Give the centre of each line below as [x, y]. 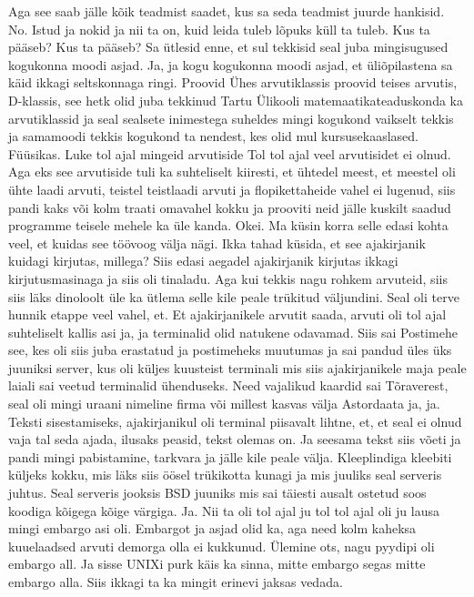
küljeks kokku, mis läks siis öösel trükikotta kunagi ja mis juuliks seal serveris [225, 475]
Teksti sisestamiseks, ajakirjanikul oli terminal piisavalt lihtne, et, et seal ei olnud [235, 421]
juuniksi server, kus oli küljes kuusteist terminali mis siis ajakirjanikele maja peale [237, 367]
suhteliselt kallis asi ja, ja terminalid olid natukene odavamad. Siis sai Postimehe [233, 332]
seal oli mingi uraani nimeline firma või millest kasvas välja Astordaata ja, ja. [224, 404]
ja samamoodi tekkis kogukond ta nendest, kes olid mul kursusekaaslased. [213, 136]
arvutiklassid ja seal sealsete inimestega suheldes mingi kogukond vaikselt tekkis [231, 118]
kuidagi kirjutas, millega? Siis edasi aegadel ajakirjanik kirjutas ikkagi [203, 261]
